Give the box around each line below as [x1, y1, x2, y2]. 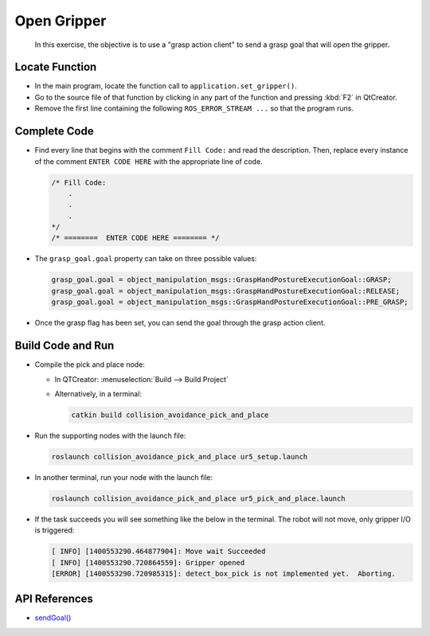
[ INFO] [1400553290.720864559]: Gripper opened [51, 558, 245, 567]
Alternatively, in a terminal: [54, 388, 143, 398]
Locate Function [14, 60, 97, 74]
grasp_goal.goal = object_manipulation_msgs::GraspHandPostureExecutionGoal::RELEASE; [51, 287, 401, 295]
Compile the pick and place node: [34, 360, 145, 369]
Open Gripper [14, 12, 107, 29]
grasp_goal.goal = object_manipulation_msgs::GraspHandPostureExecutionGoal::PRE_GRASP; [51, 298, 409, 306]
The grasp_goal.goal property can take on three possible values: [34, 254, 257, 263]
